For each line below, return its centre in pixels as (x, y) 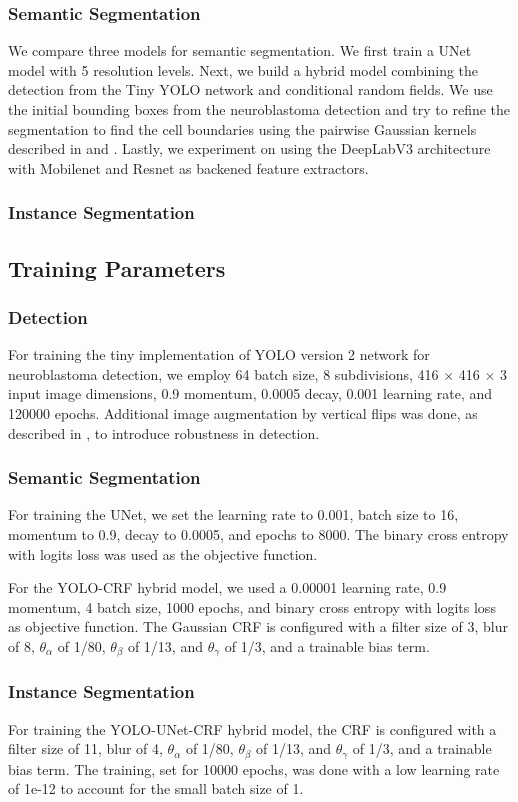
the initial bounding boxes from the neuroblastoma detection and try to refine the (259, 109)
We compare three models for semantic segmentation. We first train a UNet (240, 50)
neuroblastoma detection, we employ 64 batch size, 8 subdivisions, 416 (223, 373)
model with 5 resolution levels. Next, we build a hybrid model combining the (243, 69)
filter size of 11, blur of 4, (85, 748)
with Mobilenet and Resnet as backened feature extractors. (188, 167)
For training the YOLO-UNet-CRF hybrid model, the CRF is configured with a (252, 728)
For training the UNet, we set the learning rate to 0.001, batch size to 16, (233, 514)
